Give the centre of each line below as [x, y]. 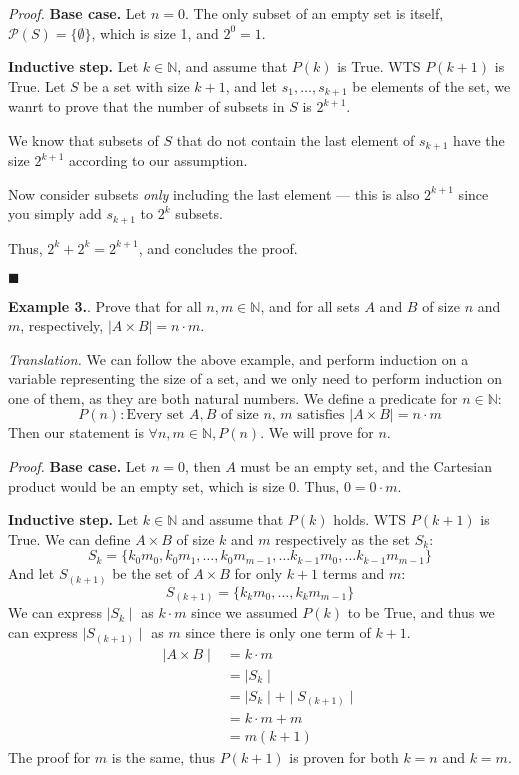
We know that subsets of [83, 139]
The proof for [49, 757]
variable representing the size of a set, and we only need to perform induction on [255, 378]
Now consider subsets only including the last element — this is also [214, 193]
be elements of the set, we [431, 85]
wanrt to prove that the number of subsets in [146, 106]
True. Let [37, 85]
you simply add [55, 213]
